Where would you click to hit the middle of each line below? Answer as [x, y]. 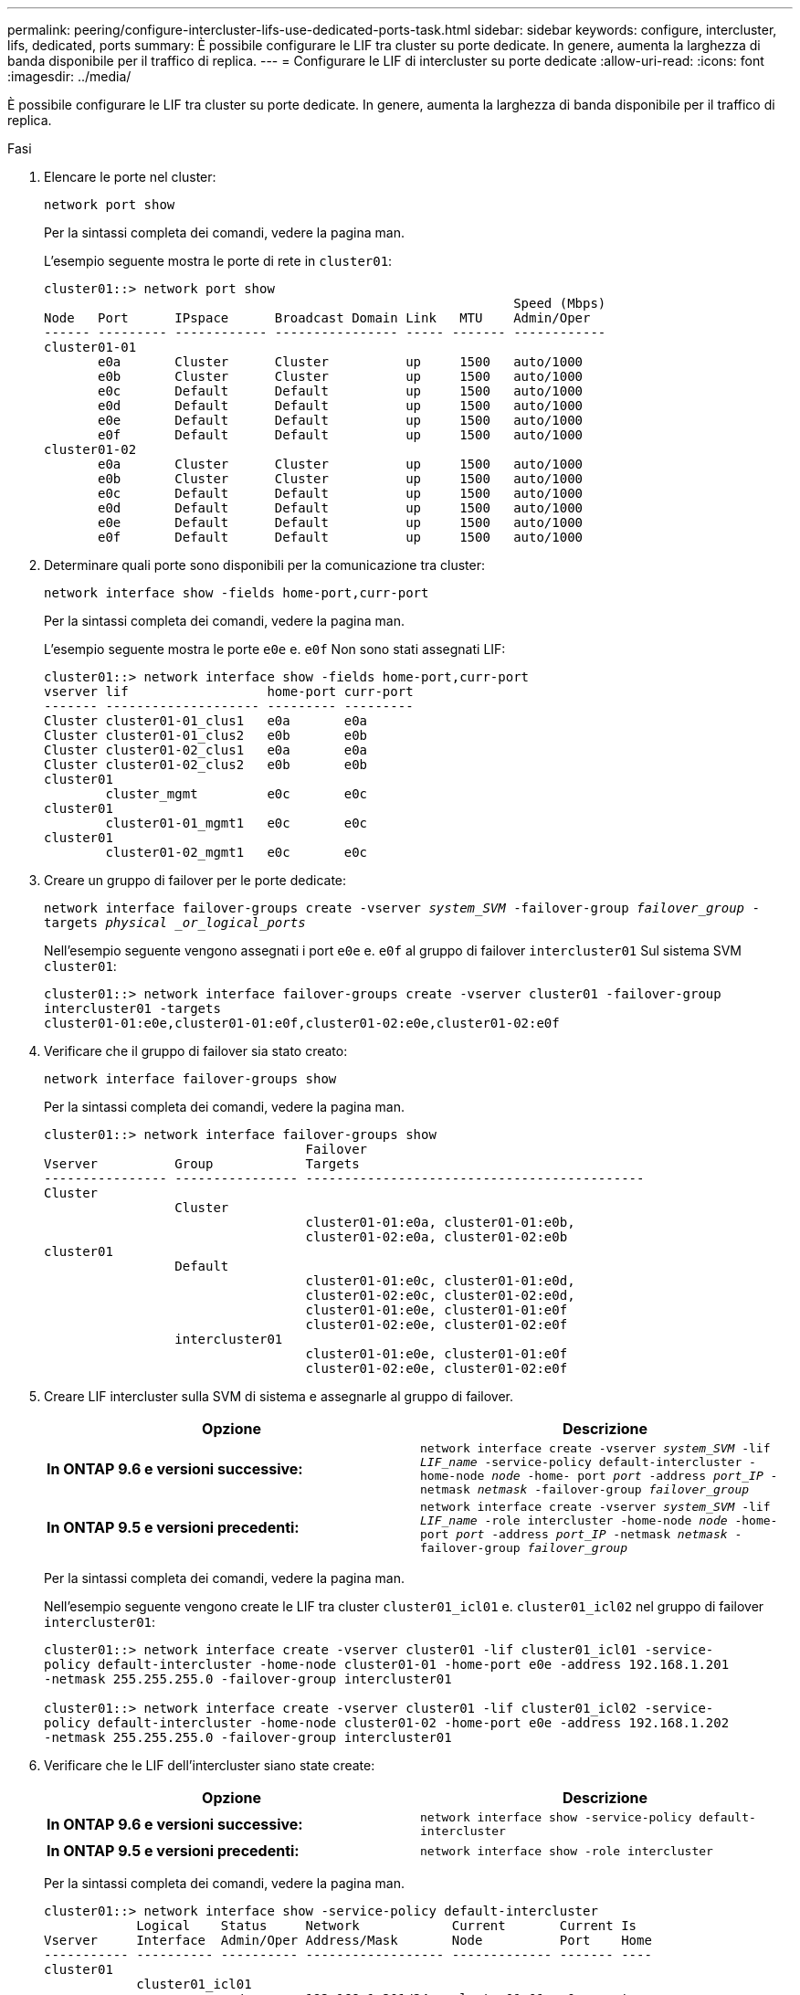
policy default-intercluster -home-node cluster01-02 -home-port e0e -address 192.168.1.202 [387, 1723]
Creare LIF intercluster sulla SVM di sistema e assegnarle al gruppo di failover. [279, 1396]
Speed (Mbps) [560, 303]
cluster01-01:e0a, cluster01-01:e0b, [440, 1222]
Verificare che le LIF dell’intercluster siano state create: [210, 1765]
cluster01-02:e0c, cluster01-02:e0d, [440, 1295]
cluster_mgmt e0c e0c [237, 794]
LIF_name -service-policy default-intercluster [581, 1462]
